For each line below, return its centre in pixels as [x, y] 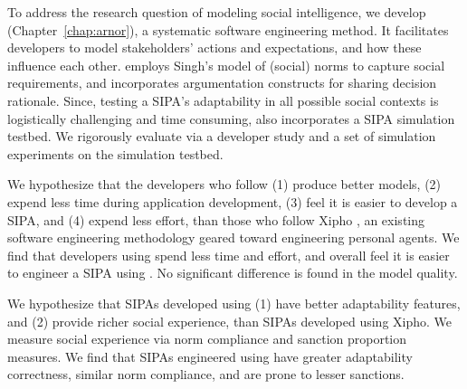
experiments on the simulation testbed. [115, 153]
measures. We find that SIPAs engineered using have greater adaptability [210, 356]
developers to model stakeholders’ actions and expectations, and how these [214, 47]
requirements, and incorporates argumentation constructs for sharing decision [222, 83]
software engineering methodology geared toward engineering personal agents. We [233, 237]
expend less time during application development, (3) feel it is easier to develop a [233, 201]
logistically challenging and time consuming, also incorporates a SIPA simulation [231, 118]
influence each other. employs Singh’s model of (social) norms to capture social [226, 65]
